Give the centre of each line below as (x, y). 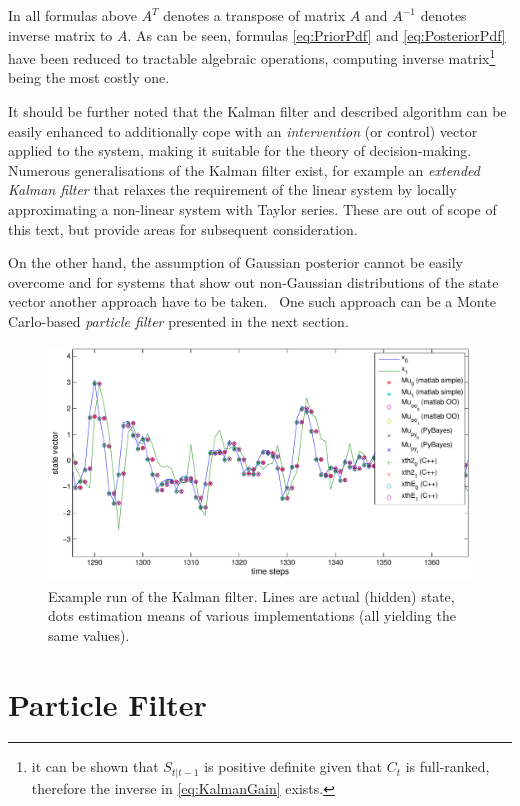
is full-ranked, (447, 766)
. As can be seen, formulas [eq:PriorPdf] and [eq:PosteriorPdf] (316, 34)
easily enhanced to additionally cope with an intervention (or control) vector (243, 130)
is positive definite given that (293, 766)
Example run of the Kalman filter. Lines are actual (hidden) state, (251, 595)
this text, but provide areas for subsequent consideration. (183, 228)
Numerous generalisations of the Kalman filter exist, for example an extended (244, 169)
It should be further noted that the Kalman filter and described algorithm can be (257, 111)
